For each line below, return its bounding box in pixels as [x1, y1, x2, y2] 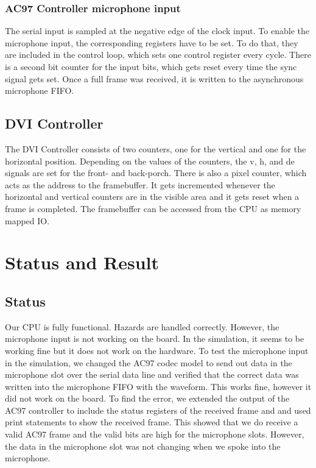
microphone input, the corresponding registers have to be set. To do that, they [5, 36, 298, 49]
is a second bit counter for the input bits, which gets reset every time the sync [5, 60, 297, 73]
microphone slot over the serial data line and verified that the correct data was [5, 368, 299, 381]
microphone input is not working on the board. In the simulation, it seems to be [5, 332, 304, 345]
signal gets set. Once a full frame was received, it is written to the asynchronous [5, 72, 304, 85]
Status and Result [5, 250, 160, 275]
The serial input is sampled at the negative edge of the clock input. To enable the [5, 24, 309, 37]
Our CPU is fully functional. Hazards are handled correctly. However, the [5, 320, 279, 333]
